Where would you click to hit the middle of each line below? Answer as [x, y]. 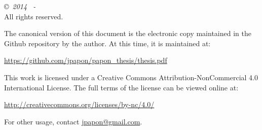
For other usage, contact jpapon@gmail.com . [73, 121]
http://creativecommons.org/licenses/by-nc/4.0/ [79, 104]
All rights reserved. [34, 16]
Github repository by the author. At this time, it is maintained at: [107, 43]
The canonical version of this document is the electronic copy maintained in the [128, 33]
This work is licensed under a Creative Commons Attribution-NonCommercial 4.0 [131, 77]
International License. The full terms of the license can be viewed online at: [121, 87]
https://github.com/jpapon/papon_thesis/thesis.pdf [86, 60]
